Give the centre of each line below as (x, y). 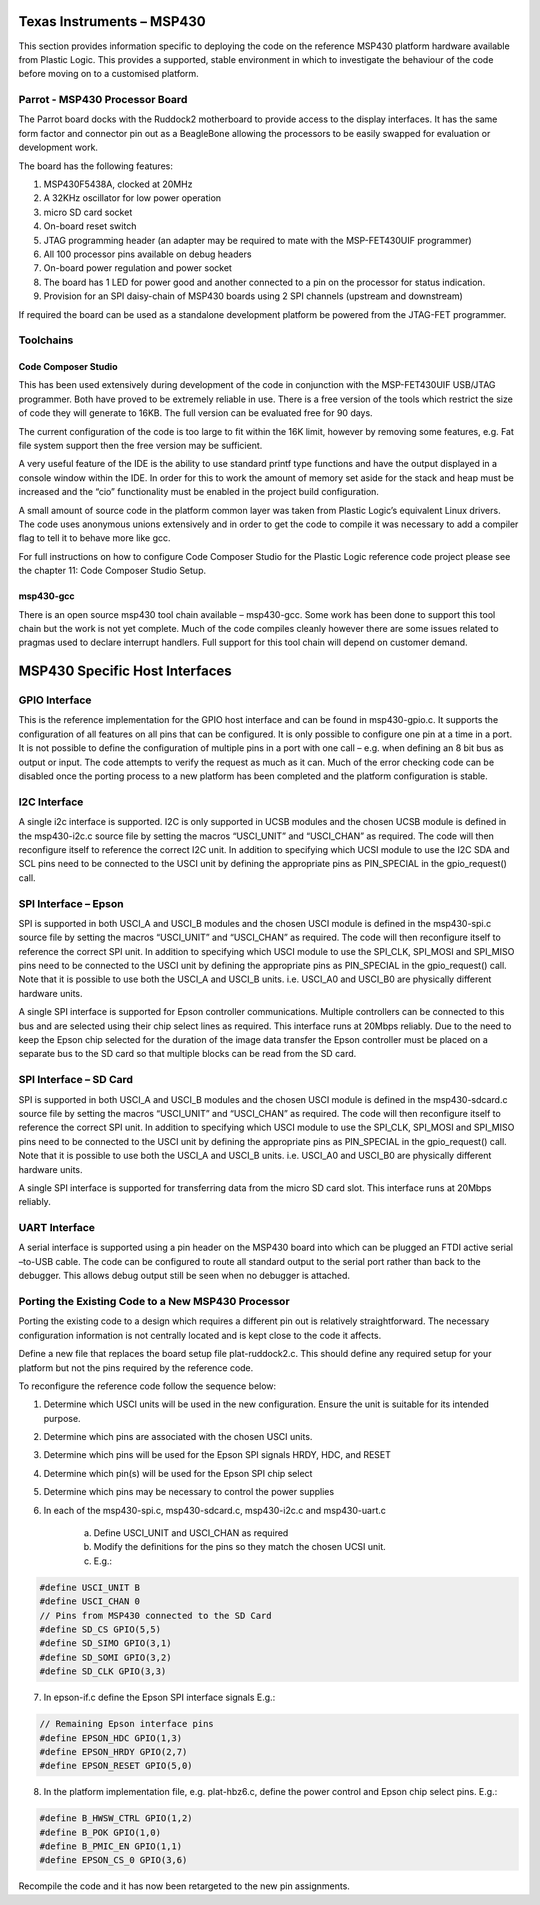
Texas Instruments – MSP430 (112, 21)
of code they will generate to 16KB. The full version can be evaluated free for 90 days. (196, 413)
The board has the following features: (96, 166)
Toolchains (46, 340)
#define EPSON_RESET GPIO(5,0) (116, 1766)
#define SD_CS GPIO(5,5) (100, 1629)
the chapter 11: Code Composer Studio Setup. (112, 571)
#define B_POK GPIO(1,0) (100, 1832)
